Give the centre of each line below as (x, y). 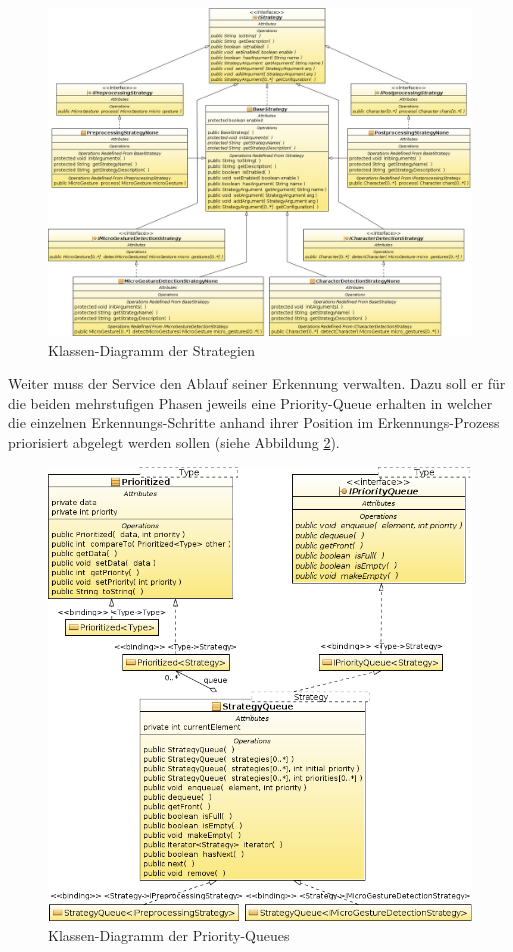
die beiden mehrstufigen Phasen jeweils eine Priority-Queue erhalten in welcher (250, 402)
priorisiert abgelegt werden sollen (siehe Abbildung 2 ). (174, 441)
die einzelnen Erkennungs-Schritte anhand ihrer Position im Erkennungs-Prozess (254, 422)
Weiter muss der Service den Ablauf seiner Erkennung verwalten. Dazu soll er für (257, 383)
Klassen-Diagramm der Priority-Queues (169, 935)
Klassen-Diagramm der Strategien (151, 349)
